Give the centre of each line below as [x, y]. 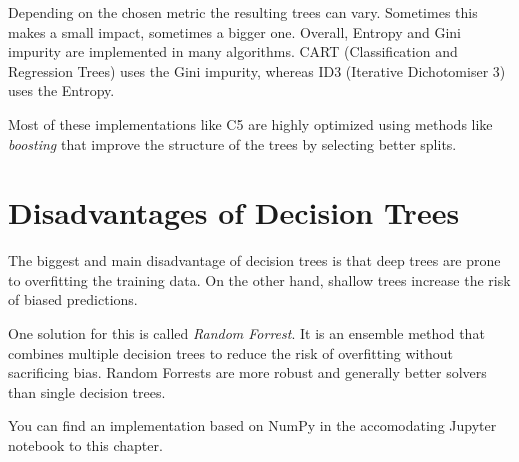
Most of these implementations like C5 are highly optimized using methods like [250, 123]
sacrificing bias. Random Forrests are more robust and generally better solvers [247, 372]
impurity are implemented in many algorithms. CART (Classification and [233, 51]
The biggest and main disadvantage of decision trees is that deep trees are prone [254, 260]
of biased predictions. [73, 299]
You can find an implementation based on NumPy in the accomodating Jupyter [252, 425]
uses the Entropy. [61, 90]
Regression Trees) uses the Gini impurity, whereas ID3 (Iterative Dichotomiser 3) [257, 70]
